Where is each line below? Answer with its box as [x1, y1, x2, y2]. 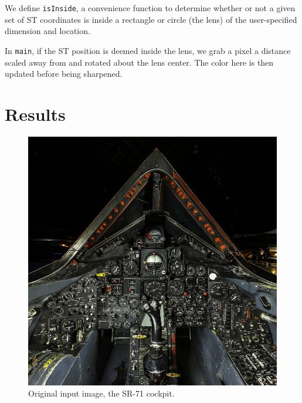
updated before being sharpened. [5, 67, 123, 80]
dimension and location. [5, 25, 90, 37]
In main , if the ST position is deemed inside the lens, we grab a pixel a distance [5, 44, 291, 56]
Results [5, 101, 66, 126]
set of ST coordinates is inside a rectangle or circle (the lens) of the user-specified [5, 13, 297, 25]
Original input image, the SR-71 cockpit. [28, 387, 175, 399]
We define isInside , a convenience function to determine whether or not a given [5, 2, 296, 13]
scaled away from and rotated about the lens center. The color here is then [5, 56, 274, 68]
